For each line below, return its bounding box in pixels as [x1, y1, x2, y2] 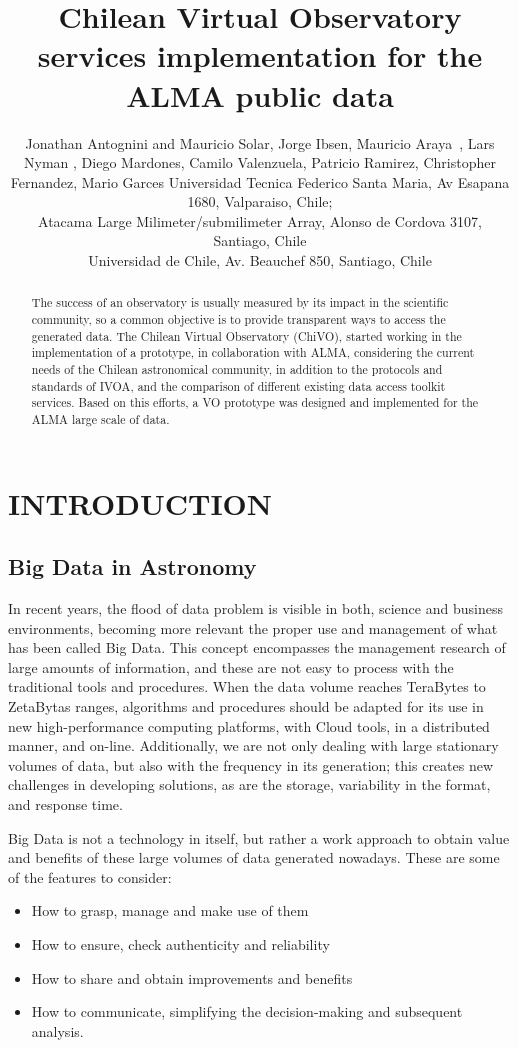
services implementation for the [37, 35, 483, 76]
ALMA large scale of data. [31, 411, 170, 428]
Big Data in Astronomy [8, 551, 257, 582]
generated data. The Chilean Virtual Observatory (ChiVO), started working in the [31, 327, 462, 344]
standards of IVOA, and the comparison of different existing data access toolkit [31, 377, 446, 394]
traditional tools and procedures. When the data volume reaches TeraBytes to [8, 676, 486, 697]
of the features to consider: [8, 866, 172, 887]
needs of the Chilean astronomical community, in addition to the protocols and [31, 361, 443, 378]
